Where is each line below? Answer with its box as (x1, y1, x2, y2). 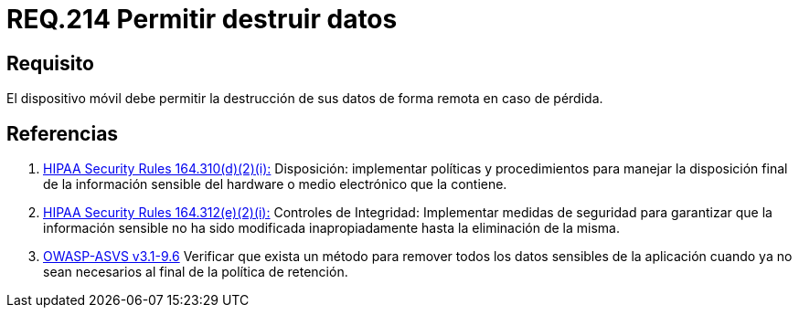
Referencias (6, 121, 119, 145)
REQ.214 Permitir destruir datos (6, 4, 398, 35)
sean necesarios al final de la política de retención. (43, 264, 348, 280)
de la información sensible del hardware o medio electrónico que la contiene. (43, 176, 507, 193)
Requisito (6, 51, 94, 75)
